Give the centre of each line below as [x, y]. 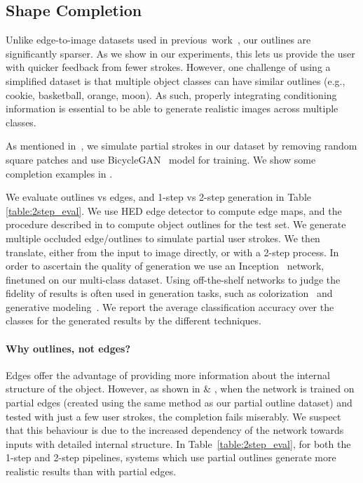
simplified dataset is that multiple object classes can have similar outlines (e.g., [176, 80]
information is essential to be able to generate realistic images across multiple [172, 108]
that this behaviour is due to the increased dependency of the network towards [175, 430]
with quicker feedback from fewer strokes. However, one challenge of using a [168, 67]
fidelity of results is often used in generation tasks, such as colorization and [169, 293]
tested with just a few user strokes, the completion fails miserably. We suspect [173, 416]
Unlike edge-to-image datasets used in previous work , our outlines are [158, 40]
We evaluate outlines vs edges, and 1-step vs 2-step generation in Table [159, 197]
